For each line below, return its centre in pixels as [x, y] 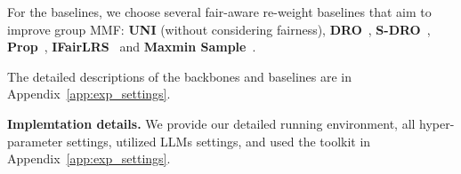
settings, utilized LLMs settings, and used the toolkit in [218, 141]
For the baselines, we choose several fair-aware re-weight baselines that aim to [219, 12]
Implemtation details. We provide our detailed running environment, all [211, 123]
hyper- [437, 123]
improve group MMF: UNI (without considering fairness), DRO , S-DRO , [219, 29]
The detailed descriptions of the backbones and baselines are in [180, 76]
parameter [35, 141]
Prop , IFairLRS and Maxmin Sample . [132, 47]
